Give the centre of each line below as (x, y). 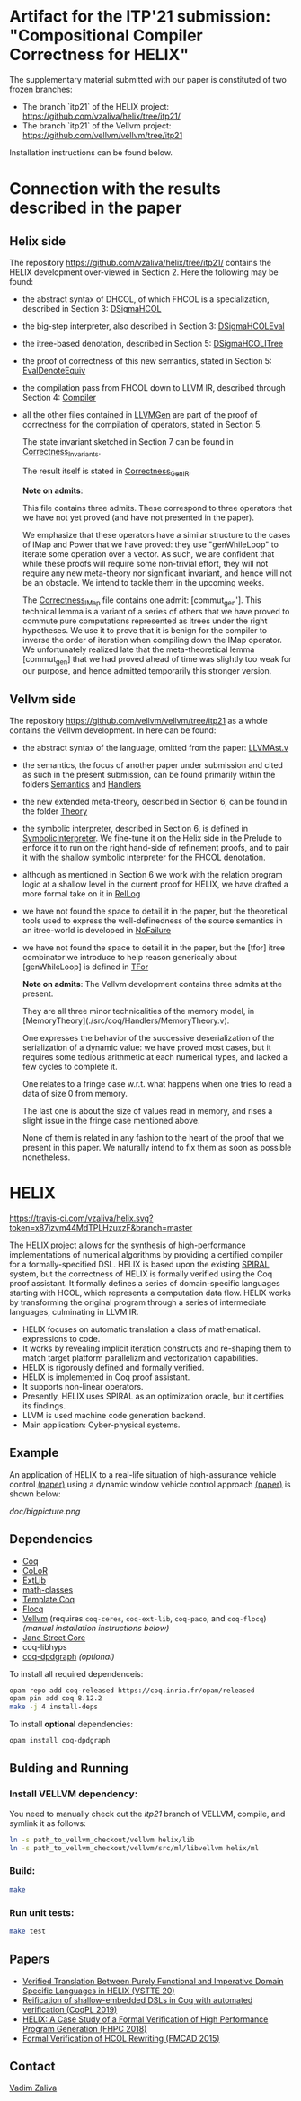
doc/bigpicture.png (45, 1511)
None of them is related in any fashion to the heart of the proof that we (153, 1137)
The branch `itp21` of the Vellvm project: (97, 125)
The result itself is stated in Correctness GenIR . (106, 472)
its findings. (44, 1405)
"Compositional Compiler (106, 35)
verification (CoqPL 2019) (70, 2009)
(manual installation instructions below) (96, 1628)
